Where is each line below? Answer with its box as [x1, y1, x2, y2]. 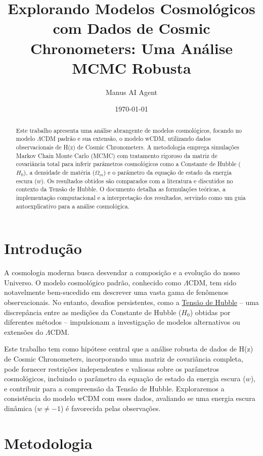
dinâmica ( [4, 402, 37, 413]
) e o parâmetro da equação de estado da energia [103, 168, 232, 176]
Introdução [4, 238, 82, 259]
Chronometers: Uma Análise [30, 37, 233, 58]
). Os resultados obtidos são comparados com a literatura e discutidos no [41, 176, 233, 185]
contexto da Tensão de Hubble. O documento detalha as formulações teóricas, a [16, 185, 226, 193]
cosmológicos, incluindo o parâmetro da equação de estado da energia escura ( [4, 373, 246, 384]
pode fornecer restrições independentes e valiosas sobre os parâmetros [4, 363, 220, 374]
